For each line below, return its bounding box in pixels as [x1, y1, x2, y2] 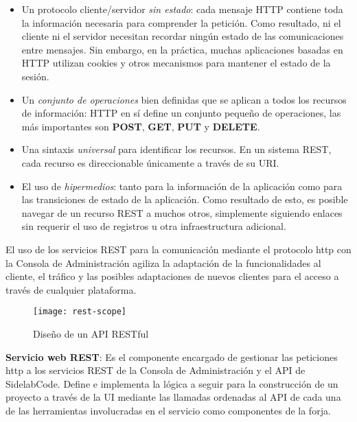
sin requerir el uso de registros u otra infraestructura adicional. [21, 219, 286, 233]
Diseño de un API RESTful [33, 326, 149, 340]
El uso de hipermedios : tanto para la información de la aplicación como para [21, 178, 343, 193]
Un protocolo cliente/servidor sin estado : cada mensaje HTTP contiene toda [21, 2, 343, 16]
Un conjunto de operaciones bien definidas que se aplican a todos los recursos [21, 92, 347, 106]
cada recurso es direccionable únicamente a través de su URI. [21, 155, 279, 169]
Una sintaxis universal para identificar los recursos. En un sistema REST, [21, 142, 332, 156]
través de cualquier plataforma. [5, 282, 137, 296]
